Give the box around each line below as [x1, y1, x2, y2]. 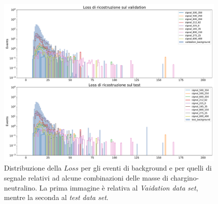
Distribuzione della [4, 163, 62, 173]
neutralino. [4, 182, 37, 193]
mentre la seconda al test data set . [4, 192, 108, 203]
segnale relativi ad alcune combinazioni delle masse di [4, 173, 168, 183]
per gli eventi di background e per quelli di [80, 163, 212, 173]
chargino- [170, 173, 199, 183]
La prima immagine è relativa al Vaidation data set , [39, 182, 198, 193]
